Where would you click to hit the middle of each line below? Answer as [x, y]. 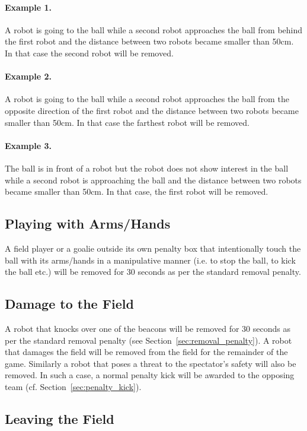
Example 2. [28, 76]
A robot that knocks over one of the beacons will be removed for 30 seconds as [148, 328]
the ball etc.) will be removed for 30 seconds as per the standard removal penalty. [153, 272]
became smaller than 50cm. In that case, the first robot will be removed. [137, 191]
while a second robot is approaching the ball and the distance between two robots [153, 180]
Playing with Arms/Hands [88, 224]
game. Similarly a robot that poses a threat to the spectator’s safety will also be [151, 363]
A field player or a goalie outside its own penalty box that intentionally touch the [153, 248]
